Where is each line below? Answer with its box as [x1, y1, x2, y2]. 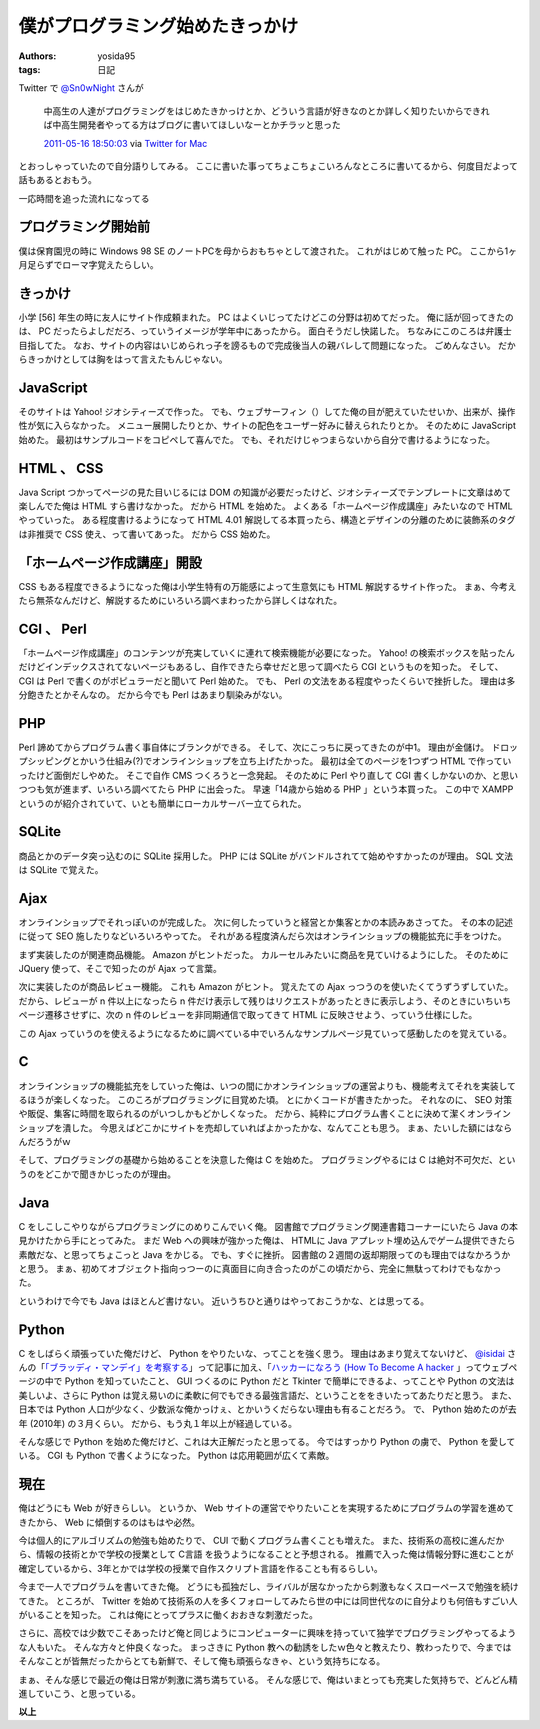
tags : [18, 63, 41, 75]
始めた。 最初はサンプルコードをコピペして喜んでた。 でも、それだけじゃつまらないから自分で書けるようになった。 [18, 433, 495, 445]
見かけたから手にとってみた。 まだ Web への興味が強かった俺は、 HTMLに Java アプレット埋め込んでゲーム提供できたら [18, 1235, 516, 1247]
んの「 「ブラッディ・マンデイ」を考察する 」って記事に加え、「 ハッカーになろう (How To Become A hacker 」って [18, 1361, 483, 1373]
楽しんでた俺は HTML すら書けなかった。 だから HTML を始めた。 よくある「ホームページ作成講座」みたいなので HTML [18, 500, 514, 512]
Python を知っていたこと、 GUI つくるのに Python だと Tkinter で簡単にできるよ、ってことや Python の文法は [64, 1375, 515, 1387]
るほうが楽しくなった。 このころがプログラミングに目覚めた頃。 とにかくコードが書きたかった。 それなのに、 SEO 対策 [18, 1093, 513, 1105]
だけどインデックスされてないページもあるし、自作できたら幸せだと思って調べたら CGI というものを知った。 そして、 [18, 661, 504, 673]
